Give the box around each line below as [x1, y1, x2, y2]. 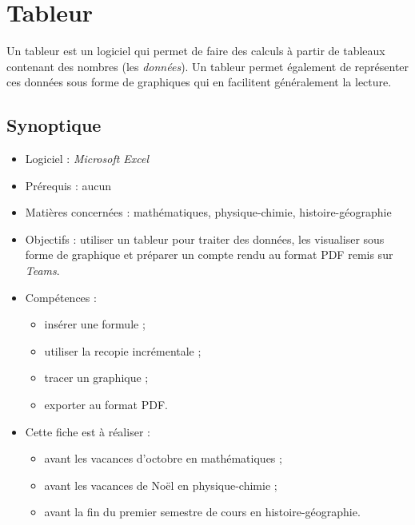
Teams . [25, 262, 60, 279]
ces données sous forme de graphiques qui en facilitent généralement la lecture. [6, 74, 392, 90]
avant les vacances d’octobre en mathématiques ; [44, 450, 282, 467]
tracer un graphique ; [44, 369, 149, 386]
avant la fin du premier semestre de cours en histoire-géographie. [44, 503, 361, 520]
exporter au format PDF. [44, 396, 168, 413]
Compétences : [25, 288, 97, 305]
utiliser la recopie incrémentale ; [44, 342, 202, 359]
